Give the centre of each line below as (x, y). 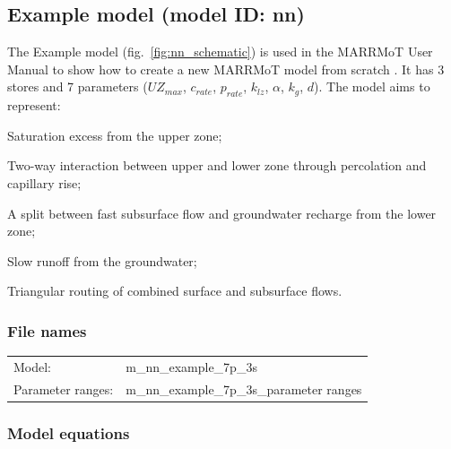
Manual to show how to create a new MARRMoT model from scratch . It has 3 (226, 69)
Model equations (69, 432)
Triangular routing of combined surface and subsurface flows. (175, 291)
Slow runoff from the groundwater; (102, 260)
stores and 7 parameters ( (78, 86)
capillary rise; (44, 182)
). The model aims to (372, 86)
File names (47, 330)
